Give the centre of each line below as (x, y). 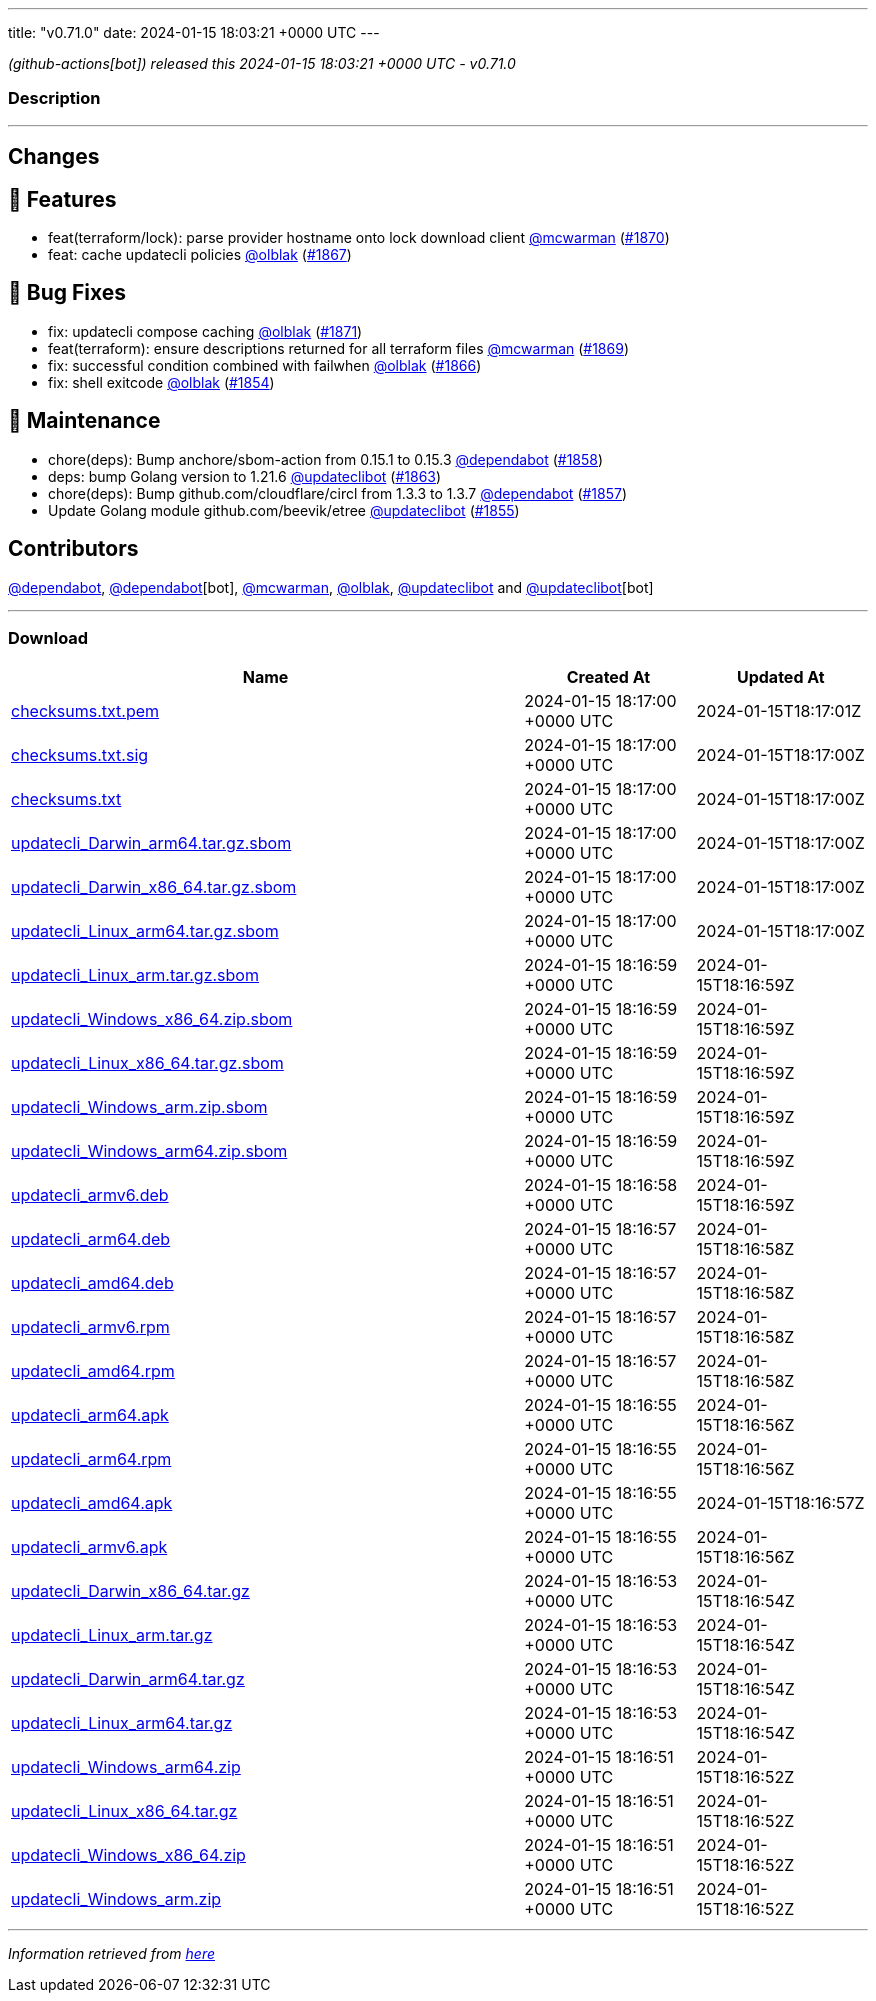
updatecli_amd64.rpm (93, 1371)
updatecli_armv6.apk (89, 1547)
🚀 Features (62, 199)
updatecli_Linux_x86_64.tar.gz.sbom (147, 1063)
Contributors (73, 549)
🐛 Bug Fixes (67, 293)
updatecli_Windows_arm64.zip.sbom (149, 1151)
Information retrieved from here (112, 1954)
